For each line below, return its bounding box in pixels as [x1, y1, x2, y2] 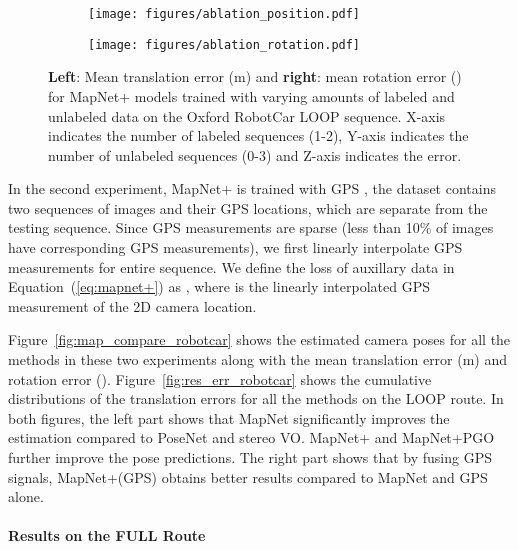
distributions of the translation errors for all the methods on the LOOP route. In [8, 388, 504, 409]
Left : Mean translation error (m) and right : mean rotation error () [48, 66, 462, 87]
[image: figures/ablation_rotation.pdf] [88, 37, 361, 52]
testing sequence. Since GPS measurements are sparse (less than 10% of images [8, 217, 494, 238]
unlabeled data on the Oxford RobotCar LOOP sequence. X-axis [48, 105, 446, 126]
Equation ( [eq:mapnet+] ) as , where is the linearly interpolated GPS [8, 276, 430, 297]
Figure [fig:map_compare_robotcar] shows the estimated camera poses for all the [8, 329, 511, 350]
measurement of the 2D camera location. [8, 295, 257, 316]
